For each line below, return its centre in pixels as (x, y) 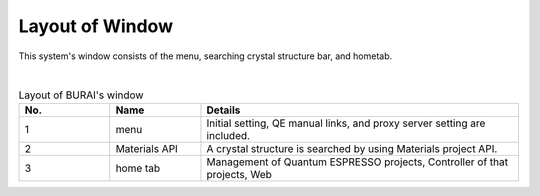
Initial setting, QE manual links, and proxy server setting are (346, 123)
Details (223, 110)
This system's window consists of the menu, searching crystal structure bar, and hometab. (205, 56)
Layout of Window (96, 26)
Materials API (147, 148)
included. (228, 135)
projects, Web (239, 174)
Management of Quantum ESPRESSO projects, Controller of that (357, 162)
